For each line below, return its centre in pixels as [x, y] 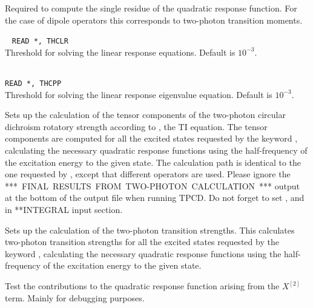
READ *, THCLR [40, 41]
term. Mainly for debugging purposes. [75, 297]
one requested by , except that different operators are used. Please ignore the [148, 174]
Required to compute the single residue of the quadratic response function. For [151, 8]
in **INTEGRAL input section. [64, 210]
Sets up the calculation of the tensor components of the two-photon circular [145, 115]
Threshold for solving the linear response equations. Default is [120, 52]
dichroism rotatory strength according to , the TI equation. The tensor [136, 126]
